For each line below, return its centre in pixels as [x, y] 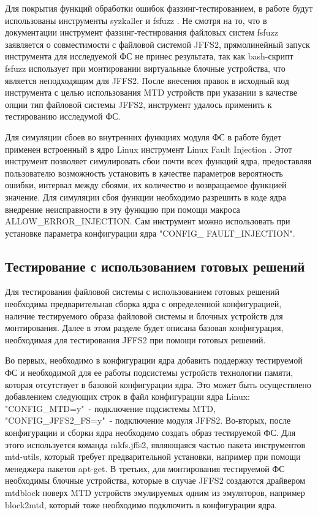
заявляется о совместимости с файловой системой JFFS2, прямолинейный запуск [157, 44]
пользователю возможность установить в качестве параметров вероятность [144, 173]
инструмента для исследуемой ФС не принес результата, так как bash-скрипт [149, 56]
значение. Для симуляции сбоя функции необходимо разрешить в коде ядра [146, 196]
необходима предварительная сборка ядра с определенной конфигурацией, [143, 304]
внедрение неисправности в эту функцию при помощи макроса [123, 209]
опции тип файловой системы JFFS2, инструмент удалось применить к [138, 104]
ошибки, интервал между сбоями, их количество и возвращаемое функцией [146, 185]
